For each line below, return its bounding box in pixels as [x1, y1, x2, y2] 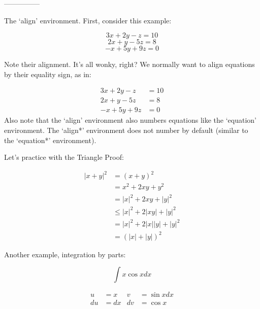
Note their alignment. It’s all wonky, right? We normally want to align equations [4, 59, 255, 70]
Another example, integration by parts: [4, 249, 126, 259]
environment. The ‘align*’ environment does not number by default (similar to [4, 125, 248, 135]
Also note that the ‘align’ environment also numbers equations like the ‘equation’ [4, 115, 257, 125]
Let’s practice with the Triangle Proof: [4, 152, 124, 162]
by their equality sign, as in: [4, 68, 91, 79]
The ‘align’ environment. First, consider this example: [4, 15, 172, 25]
